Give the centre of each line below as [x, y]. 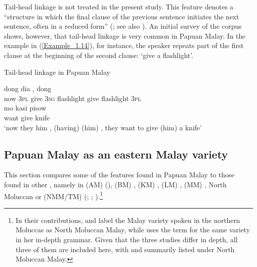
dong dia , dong [28, 88]
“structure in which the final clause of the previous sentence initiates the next [122, 16]
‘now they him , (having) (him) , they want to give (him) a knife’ [103, 127]
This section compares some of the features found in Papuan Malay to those [119, 175]
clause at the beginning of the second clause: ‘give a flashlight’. [99, 55]
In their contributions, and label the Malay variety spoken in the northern [128, 220]
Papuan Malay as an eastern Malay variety [116, 154]
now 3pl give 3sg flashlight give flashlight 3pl [73, 98]
